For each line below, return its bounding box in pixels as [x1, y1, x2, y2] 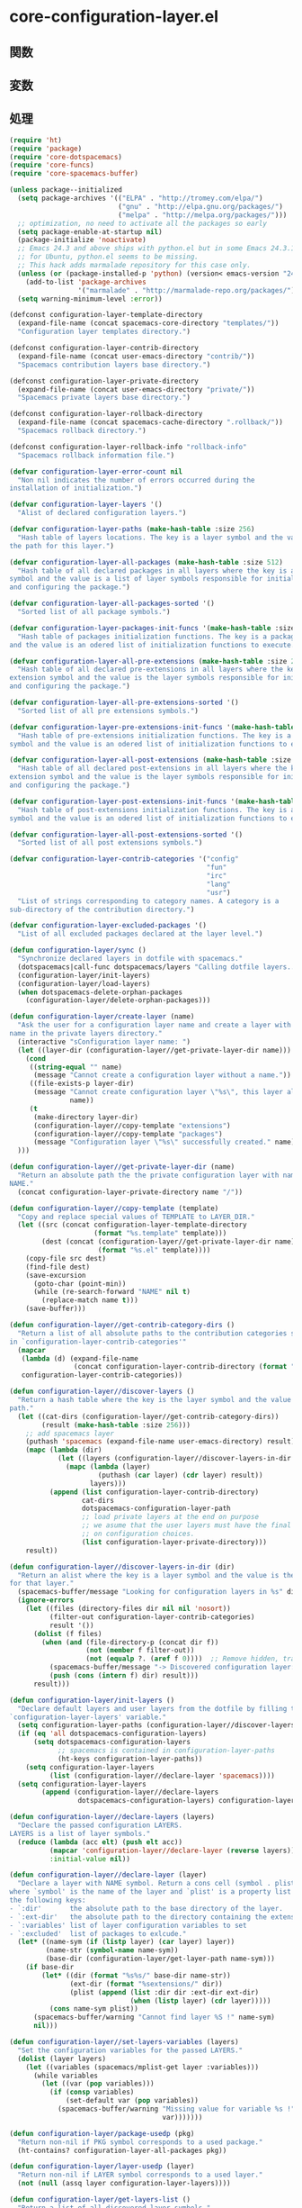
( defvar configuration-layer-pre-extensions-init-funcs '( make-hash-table [9, 722, 296, 731]
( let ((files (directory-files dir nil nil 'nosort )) [25, 1605, 231, 1614]
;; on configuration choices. [81, 1529, 195, 1539]
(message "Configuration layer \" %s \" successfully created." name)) [32, 1137, 299, 1147]
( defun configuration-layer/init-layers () [9, 1696, 175, 1705]
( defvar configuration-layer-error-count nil [9, 466, 182, 476]
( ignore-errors [17, 1596, 75, 1605]
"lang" [206, 880, 231, 889]
